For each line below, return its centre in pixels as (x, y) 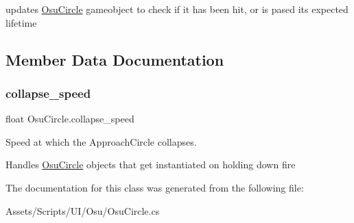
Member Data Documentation (115, 59)
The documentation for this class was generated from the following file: (155, 187)
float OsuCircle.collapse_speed (70, 119)
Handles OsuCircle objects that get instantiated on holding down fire (151, 165)
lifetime (21, 22)
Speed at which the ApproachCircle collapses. (101, 141)
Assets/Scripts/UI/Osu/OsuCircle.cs (83, 210)
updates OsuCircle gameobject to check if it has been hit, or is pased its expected (177, 9)
